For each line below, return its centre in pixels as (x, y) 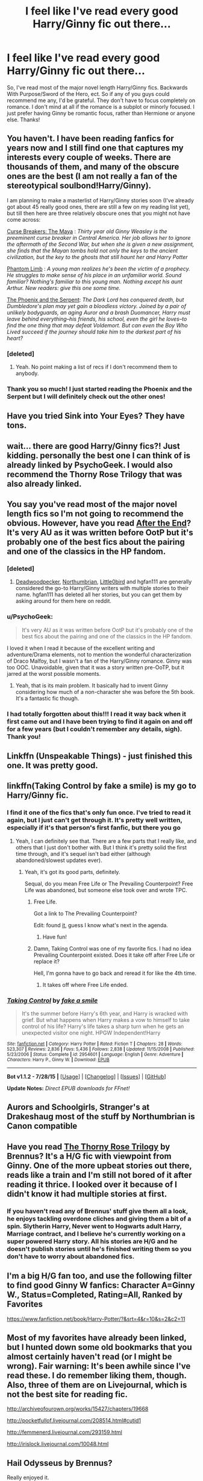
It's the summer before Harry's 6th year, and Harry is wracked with (105, 1014)
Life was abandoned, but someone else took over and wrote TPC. (106, 890)
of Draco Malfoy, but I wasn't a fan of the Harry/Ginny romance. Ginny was (99, 661)
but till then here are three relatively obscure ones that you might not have (98, 213)
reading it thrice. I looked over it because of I (92, 1184)
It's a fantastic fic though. (47, 698)
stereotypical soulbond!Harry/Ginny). (79, 186)
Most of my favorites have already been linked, (97, 1338)
